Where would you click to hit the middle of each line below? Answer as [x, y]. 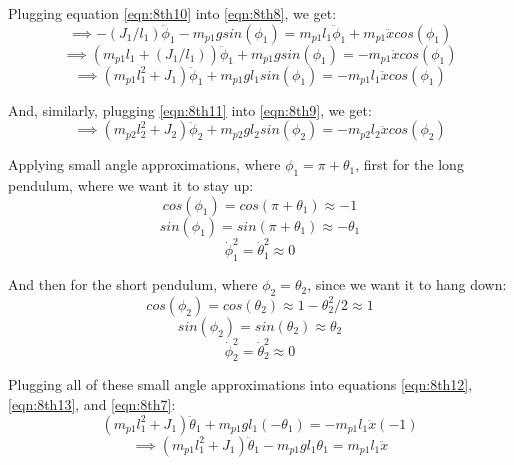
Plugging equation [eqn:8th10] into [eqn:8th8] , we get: [172, 13]
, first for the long [409, 164]
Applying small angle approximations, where [144, 164]
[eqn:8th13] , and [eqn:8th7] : [92, 404]
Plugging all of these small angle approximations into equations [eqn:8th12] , [240, 384]
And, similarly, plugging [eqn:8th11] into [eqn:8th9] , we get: [190, 109]
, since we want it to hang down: [407, 284]
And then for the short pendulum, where [133, 284]
